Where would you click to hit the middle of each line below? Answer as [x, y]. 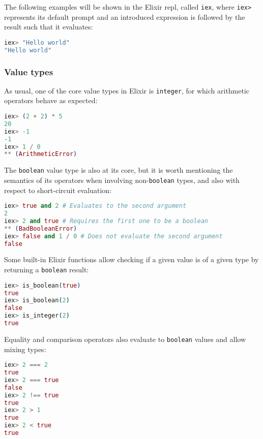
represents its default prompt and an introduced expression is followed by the [125, 17]
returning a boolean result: [47, 270]
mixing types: [25, 349]
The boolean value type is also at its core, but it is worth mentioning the [119, 170]
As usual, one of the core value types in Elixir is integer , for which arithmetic [127, 90]
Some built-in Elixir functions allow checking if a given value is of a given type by [131, 259]
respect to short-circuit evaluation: [58, 190]
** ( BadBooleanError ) [41, 228]
